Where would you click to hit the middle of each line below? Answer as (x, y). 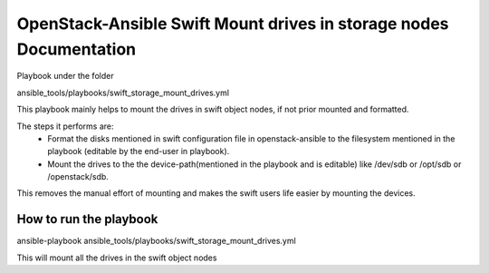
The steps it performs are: (65, 126)
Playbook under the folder (65, 76)
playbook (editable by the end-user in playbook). (139, 151)
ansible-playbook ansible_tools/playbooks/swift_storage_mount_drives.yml (156, 241)
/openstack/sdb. (78, 177)
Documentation (77, 49)
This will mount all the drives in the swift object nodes (117, 258)
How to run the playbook (87, 219)
